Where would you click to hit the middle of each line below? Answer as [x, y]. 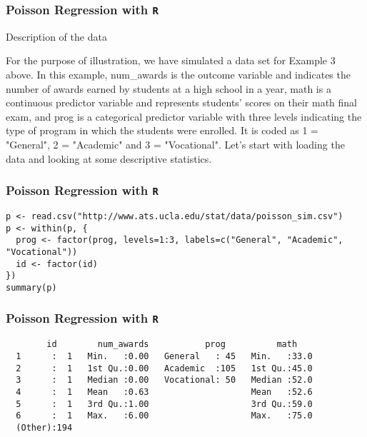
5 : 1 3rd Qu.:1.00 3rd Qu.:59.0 [164, 404]
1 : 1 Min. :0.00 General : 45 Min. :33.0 [164, 356]
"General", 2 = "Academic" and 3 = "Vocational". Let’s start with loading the [175, 144]
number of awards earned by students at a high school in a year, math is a [169, 88]
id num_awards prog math [172, 345]
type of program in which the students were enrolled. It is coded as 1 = [162, 130]
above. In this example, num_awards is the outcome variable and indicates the [178, 74]
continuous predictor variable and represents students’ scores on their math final [181, 102]
